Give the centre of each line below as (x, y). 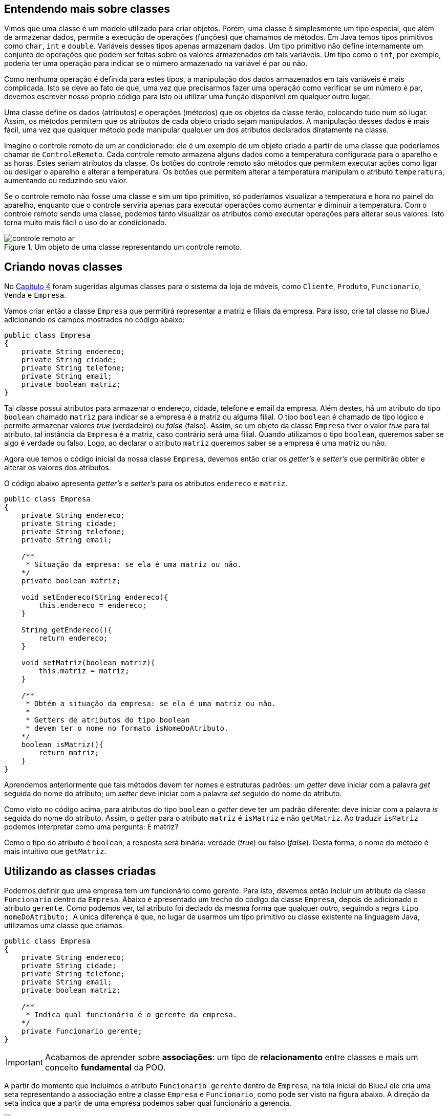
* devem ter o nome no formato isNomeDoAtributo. (127, 728)
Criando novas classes (63, 267)
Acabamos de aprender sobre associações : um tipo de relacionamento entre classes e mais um (231, 1057)
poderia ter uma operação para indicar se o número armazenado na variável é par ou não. (156, 63)
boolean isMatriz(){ (62, 745)
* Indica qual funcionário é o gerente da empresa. (132, 1015)
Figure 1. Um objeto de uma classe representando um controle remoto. (123, 247)
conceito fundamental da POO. (105, 1068)
